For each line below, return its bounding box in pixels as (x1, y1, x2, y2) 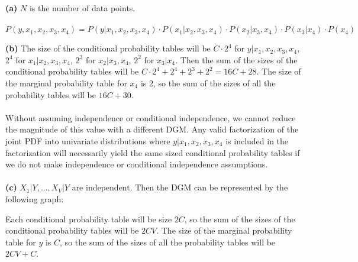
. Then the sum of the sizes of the (175, 53, 298, 66)
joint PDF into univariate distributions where (5, 134, 170, 147)
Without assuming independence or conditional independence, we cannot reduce (5, 111, 296, 124)
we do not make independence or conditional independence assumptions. (5, 158, 268, 170)
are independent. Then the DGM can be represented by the (72, 181, 288, 193)
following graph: (5, 192, 64, 205)
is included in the (225, 134, 289, 147)
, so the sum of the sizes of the (184, 212, 295, 225)
